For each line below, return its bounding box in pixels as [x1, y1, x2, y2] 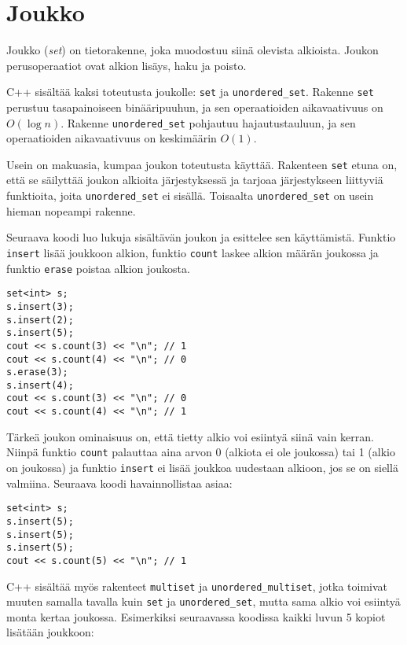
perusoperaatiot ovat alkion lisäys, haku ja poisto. [6, 57, 247, 73]
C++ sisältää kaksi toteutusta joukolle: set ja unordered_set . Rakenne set [6, 83, 374, 100]
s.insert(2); [6, 314, 74, 326]
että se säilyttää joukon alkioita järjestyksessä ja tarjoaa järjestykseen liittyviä [6, 171, 383, 188]
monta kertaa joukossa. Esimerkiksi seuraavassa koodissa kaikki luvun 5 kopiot [6, 608, 386, 625]
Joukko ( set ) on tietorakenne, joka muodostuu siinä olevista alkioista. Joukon [6, 42, 379, 58]
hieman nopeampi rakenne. [6, 202, 136, 219]
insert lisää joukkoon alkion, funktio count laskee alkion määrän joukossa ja [6, 244, 379, 260]
